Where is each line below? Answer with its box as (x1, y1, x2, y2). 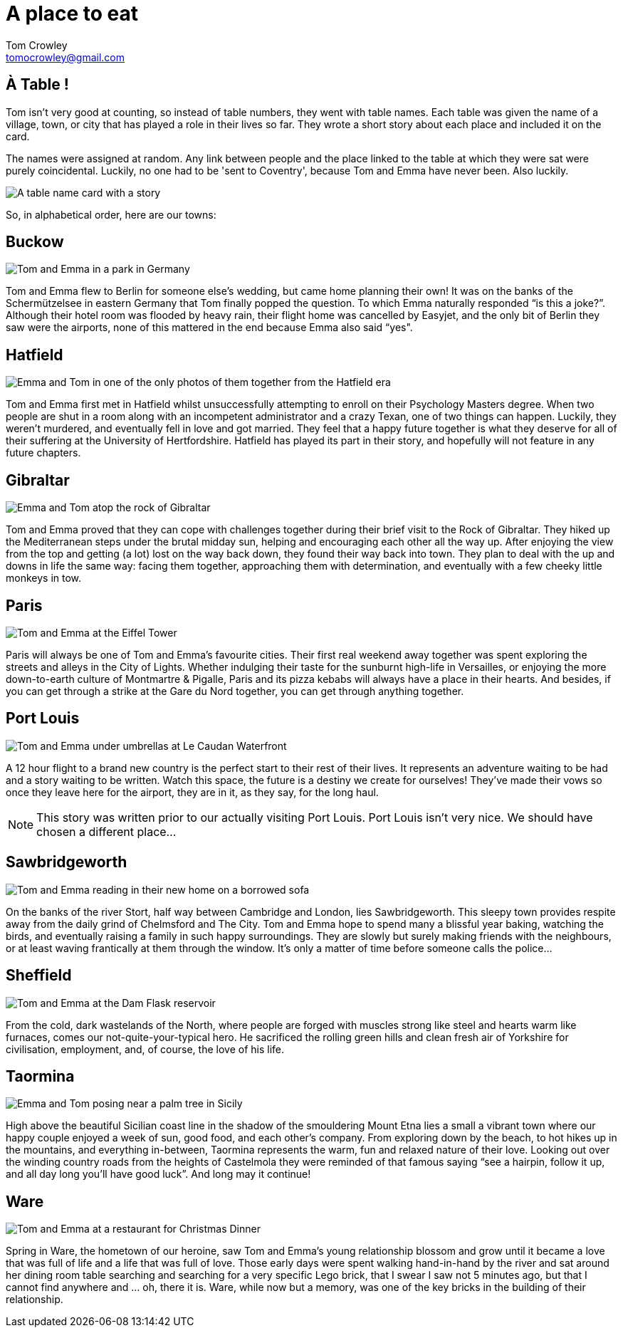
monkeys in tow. (6, 572, 82, 585)
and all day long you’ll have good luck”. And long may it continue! (6, 1168, 311, 1181)
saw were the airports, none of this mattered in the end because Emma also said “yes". (6, 321, 413, 334)
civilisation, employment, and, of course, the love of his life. (6, 1042, 284, 1055)
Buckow (6, 233, 64, 251)
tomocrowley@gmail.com (6, 51, 125, 63)
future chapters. (6, 446, 81, 459)
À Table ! (6, 75, 69, 94)
